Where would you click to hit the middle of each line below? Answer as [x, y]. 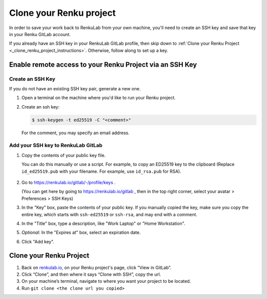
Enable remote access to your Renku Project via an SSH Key [103, 64]
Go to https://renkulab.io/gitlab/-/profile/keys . [68, 182]
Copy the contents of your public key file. [64, 155]
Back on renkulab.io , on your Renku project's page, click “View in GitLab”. [96, 267]
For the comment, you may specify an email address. [75, 133]
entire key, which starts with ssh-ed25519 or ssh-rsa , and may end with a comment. [110, 214]
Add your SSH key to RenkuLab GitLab [56, 146]
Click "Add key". [38, 241]
